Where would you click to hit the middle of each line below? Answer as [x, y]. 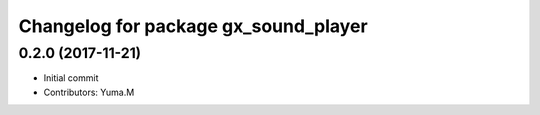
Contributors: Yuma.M [89, 92]
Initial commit [71, 78]
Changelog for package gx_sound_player [193, 26]
